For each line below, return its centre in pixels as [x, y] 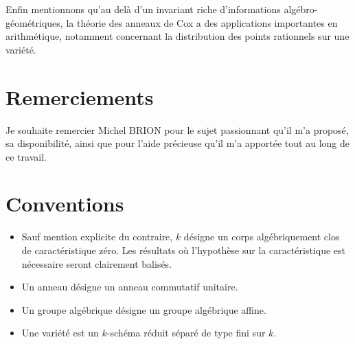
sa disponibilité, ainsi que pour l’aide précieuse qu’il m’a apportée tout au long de [177, 143]
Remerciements [80, 96]
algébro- [301, 9]
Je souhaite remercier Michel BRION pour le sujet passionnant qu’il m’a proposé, [177, 129]
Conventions [65, 204]
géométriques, [34, 22]
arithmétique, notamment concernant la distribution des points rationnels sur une [177, 36]
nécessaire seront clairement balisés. [97, 263]
